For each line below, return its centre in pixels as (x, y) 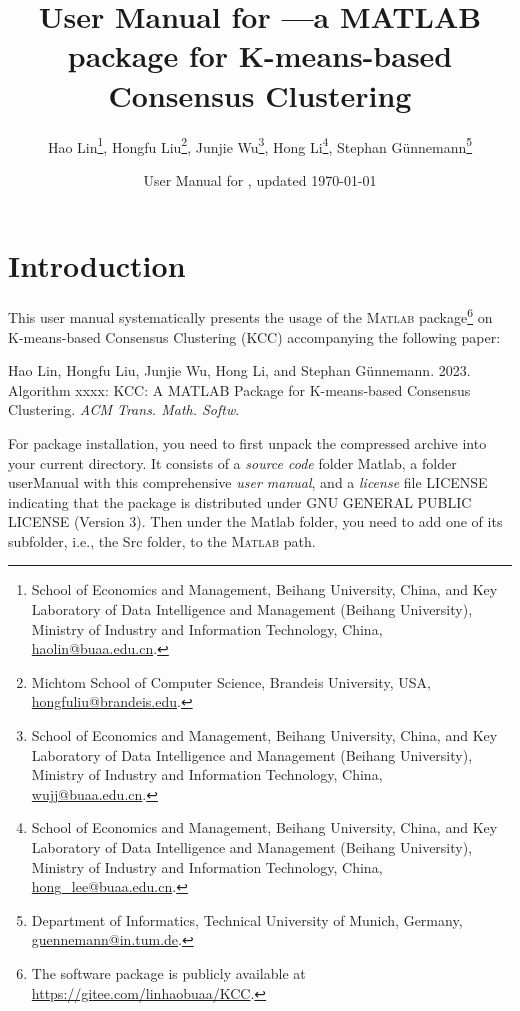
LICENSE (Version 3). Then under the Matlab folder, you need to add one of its (255, 521)
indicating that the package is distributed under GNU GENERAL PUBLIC (240, 501)
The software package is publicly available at (168, 972)
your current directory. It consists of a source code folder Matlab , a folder (232, 462)
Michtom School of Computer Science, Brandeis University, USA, (231, 681)
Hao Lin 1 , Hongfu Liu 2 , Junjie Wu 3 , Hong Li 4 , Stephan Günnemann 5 (260, 145)
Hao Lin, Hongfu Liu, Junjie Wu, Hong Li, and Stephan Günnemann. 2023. (239, 370)
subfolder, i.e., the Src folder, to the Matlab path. (162, 540)
